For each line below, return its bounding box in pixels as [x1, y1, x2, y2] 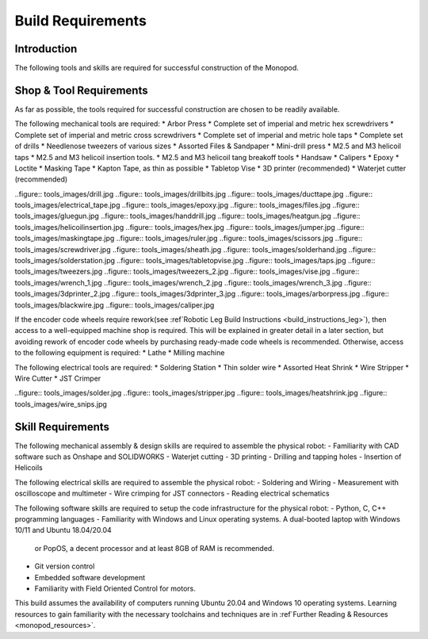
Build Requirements [14, 12, 147, 29]
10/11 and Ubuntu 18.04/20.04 [14, 526, 113, 535]
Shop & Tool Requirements [14, 83, 148, 97]
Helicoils [14, 463, 43, 473]
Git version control [34, 561, 95, 571]
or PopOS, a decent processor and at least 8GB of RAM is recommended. [34, 543, 275, 553]
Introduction [14, 42, 78, 55]
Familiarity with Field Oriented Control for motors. [34, 584, 196, 593]
